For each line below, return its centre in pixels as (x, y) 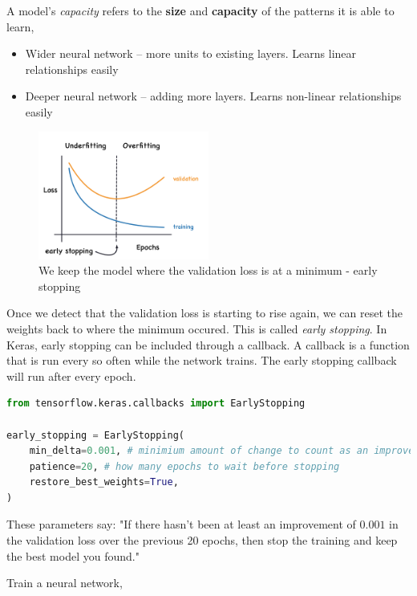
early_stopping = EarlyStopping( (95, 435)
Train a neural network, (65, 583)
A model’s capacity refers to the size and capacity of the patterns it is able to (200, 10)
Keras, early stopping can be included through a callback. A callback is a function (208, 344)
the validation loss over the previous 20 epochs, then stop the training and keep (202, 540)
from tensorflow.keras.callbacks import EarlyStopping (156, 404)
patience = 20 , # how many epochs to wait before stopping (184, 466)
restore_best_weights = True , (104, 482)
